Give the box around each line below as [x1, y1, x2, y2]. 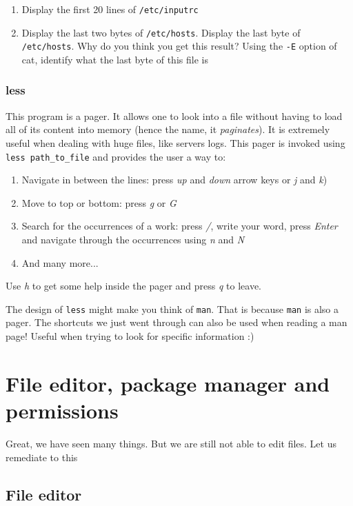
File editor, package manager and [6, 369, 330, 397]
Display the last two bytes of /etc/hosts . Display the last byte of [21, 25, 301, 39]
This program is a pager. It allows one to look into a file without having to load [6, 108, 343, 123]
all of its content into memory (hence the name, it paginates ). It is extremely [6, 122, 330, 136]
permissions [6, 396, 119, 424]
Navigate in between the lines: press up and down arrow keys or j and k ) [21, 172, 327, 187]
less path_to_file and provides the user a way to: [6, 149, 226, 163]
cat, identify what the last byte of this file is [21, 52, 208, 66]
